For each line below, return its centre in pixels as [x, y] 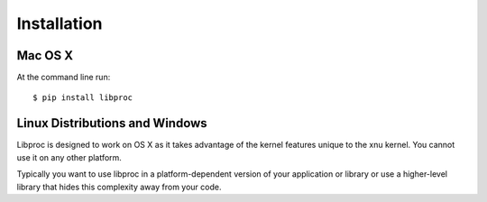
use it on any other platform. [69, 157]
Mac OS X [45, 55]
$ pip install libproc [83, 98]
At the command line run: [64, 78]
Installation [60, 23]
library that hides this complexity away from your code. [119, 187]
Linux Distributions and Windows [112, 123]
